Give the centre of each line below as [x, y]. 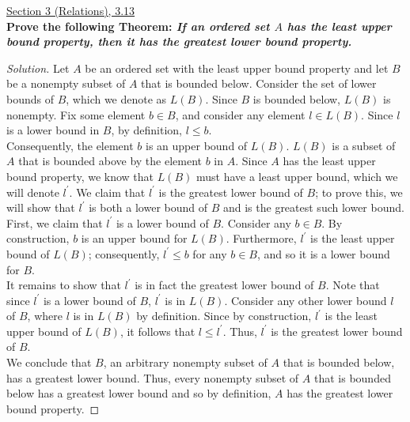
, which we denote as [116, 98]
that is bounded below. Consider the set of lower [259, 83]
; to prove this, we [359, 192]
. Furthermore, [261, 238]
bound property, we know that [80, 176]
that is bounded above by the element [110, 161]
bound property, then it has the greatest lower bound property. [179, 41]
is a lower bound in [53, 130]
